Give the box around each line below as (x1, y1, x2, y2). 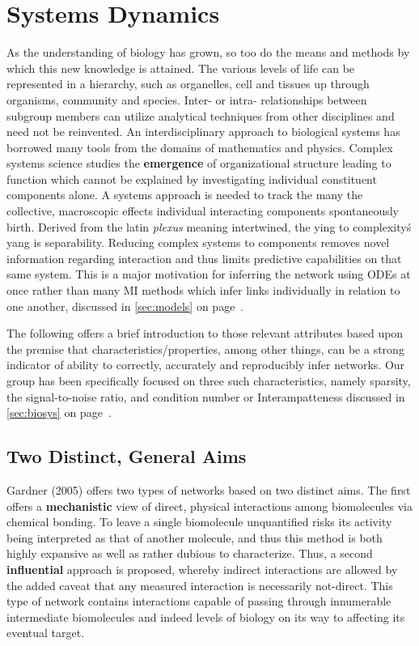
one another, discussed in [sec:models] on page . (6, 297, 244, 314)
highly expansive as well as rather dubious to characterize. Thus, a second (6, 545, 373, 562)
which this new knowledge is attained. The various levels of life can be (6, 59, 355, 76)
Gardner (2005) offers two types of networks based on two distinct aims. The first (6, 481, 411, 498)
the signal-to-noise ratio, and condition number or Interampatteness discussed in (6, 388, 405, 405)
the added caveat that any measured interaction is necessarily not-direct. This (6, 576, 393, 593)
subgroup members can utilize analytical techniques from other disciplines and (6, 107, 395, 124)
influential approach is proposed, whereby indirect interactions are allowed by (6, 560, 398, 577)
